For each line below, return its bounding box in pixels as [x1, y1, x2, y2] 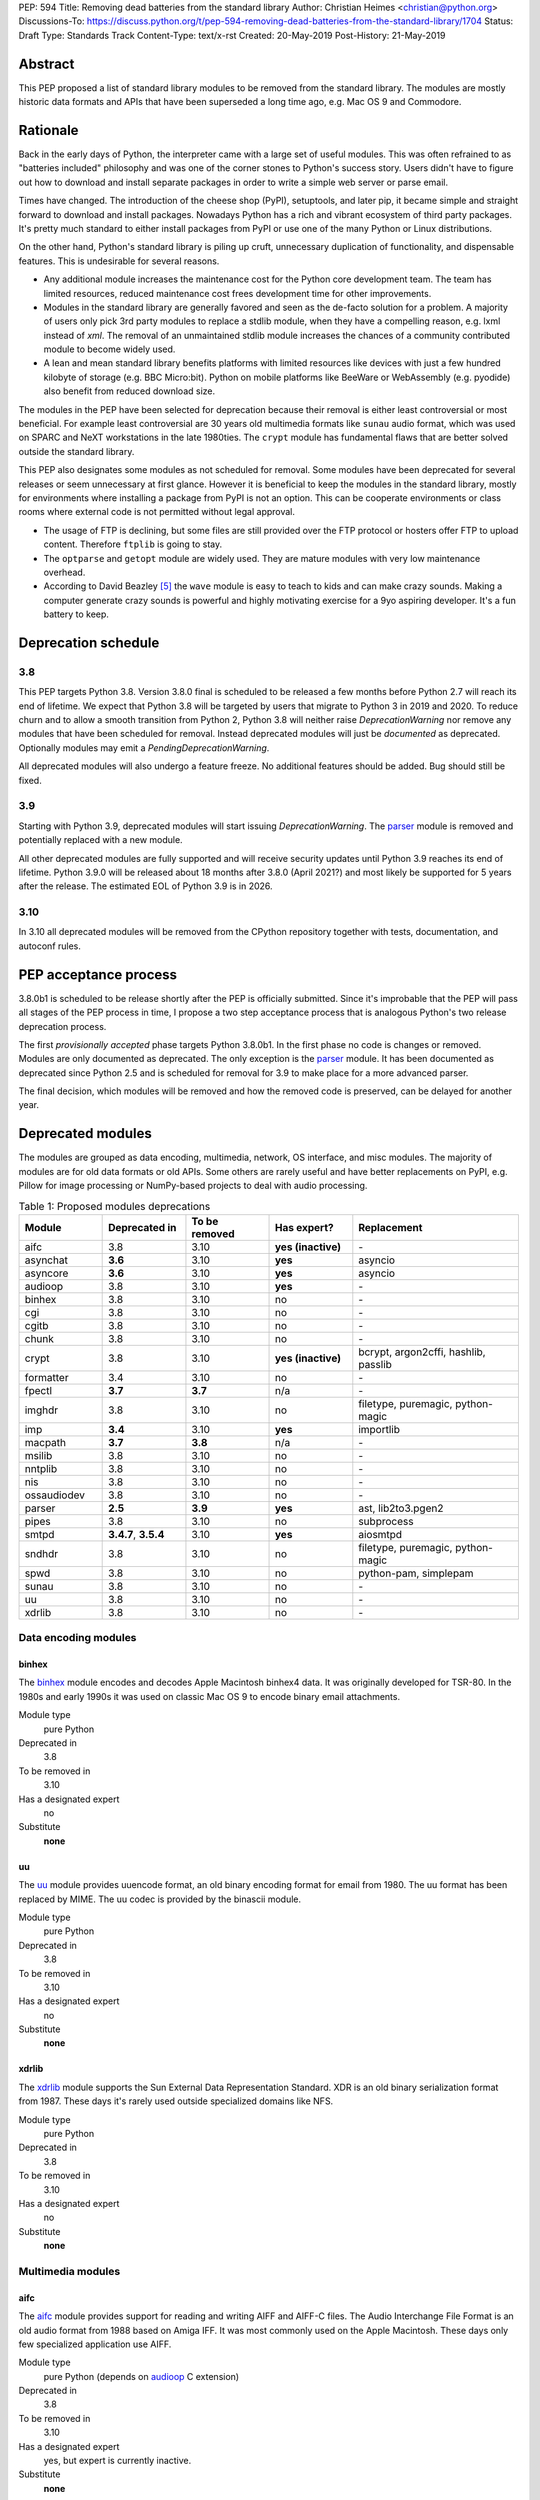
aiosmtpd [358, 1527, 403, 1541]
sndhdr [24, 1546, 59, 1560]
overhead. [43, 566, 86, 578]
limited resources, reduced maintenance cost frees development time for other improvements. [43, 287, 432, 299]
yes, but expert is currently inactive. [43, 2455, 192, 2467]
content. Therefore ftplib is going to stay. [43, 538, 223, 550]
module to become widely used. [43, 343, 176, 355]
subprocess [358, 1514, 414, 1528]
